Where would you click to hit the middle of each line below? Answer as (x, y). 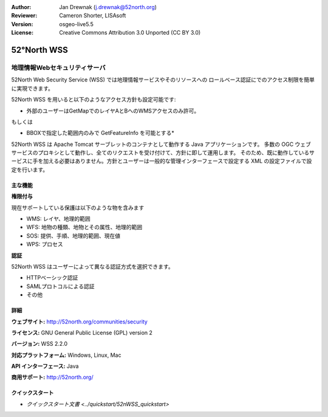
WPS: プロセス (45, 244)
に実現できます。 (32, 88)
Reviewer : (24, 16)
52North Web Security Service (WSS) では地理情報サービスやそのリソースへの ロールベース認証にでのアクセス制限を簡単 (163, 80)
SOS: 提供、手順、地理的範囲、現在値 (73, 236)
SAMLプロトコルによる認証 (60, 286)
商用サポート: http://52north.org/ (52, 377)
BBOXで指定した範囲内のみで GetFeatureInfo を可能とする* (100, 133)
